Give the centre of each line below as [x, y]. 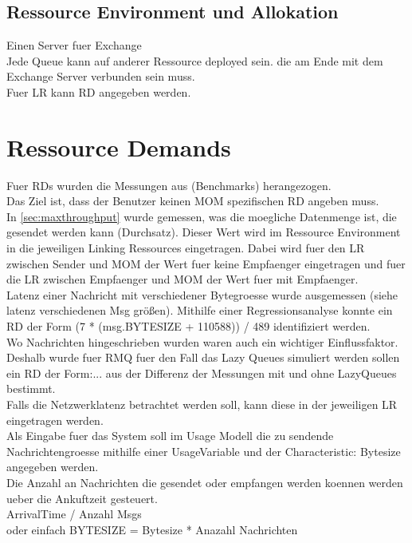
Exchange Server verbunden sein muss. [101, 76]
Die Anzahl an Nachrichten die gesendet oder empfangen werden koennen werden [205, 482]
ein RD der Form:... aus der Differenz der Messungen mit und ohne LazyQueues [202, 373]
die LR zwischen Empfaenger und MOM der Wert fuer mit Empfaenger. [182, 279]
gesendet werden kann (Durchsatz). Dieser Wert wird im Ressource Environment [204, 232]
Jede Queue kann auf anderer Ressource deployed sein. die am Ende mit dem [195, 60]
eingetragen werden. [55, 420]
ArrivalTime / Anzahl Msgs [74, 514]
